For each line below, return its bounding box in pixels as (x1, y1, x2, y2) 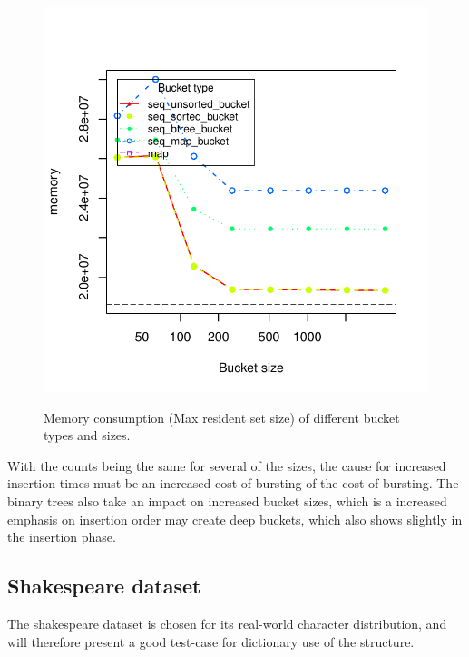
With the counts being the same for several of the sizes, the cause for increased (7, 456, 446, 475)
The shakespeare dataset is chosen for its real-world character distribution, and (7, 613, 447, 632)
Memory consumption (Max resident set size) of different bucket (44, 407, 400, 427)
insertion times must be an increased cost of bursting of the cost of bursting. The (7, 474, 459, 493)
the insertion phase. (7, 527, 116, 546)
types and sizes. (44, 426, 131, 445)
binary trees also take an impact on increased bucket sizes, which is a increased (7, 491, 447, 510)
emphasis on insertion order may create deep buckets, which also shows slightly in (7, 509, 463, 528)
